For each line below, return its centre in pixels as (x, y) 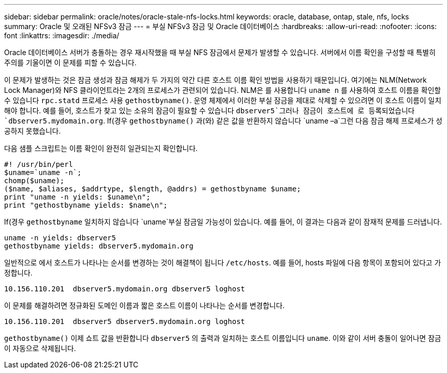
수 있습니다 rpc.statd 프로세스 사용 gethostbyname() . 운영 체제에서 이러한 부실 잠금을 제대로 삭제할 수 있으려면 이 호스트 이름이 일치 (223, 100)
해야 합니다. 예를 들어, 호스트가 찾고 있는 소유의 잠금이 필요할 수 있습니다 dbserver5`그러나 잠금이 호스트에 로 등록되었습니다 (209, 110)
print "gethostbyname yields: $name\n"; (86, 205)
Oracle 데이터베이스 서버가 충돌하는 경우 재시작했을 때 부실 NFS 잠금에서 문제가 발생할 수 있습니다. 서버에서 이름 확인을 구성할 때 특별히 (220, 52)
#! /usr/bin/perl (39, 164)
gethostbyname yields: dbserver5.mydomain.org (99, 246)
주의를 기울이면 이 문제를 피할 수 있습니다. (70, 63)
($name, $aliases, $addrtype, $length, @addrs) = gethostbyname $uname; (153, 189)
